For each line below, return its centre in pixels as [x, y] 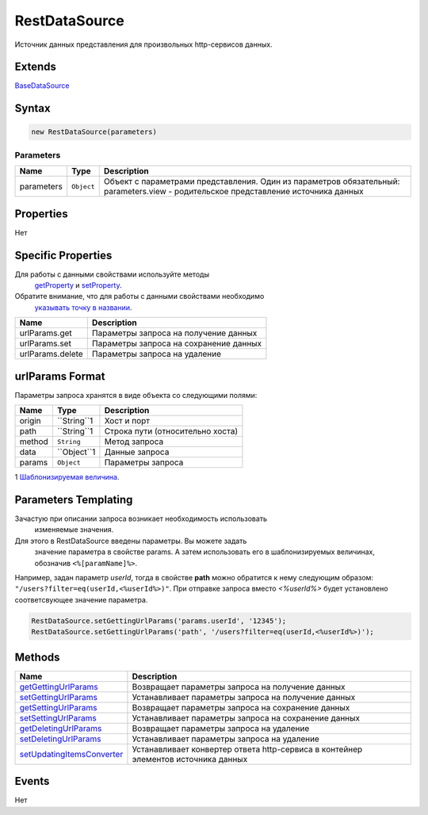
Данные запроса [137, 452]
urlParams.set [45, 343]
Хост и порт [127, 421]
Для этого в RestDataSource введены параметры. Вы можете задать [131, 541]
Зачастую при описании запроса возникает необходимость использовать [141, 518]
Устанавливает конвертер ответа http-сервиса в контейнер [247, 749]
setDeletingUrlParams [60, 739]
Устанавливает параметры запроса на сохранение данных [246, 717]
